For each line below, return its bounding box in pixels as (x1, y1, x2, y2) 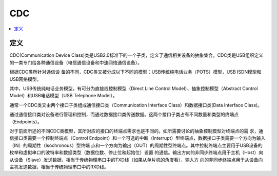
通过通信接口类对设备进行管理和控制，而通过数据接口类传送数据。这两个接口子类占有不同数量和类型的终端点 (9, 112, 239, 118)
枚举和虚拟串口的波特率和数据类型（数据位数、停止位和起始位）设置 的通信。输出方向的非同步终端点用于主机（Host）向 (9, 149, 264, 156)
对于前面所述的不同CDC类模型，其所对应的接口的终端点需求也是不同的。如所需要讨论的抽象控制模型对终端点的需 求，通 (9, 128, 264, 134)
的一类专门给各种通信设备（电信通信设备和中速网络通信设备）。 (9, 59, 142, 65)
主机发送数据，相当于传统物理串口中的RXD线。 (9, 164, 109, 170)
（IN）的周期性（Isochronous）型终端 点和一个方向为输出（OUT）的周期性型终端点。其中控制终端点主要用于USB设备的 (9, 142, 263, 148)
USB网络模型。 (9, 76, 42, 82)
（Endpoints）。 (9, 118, 42, 125)
